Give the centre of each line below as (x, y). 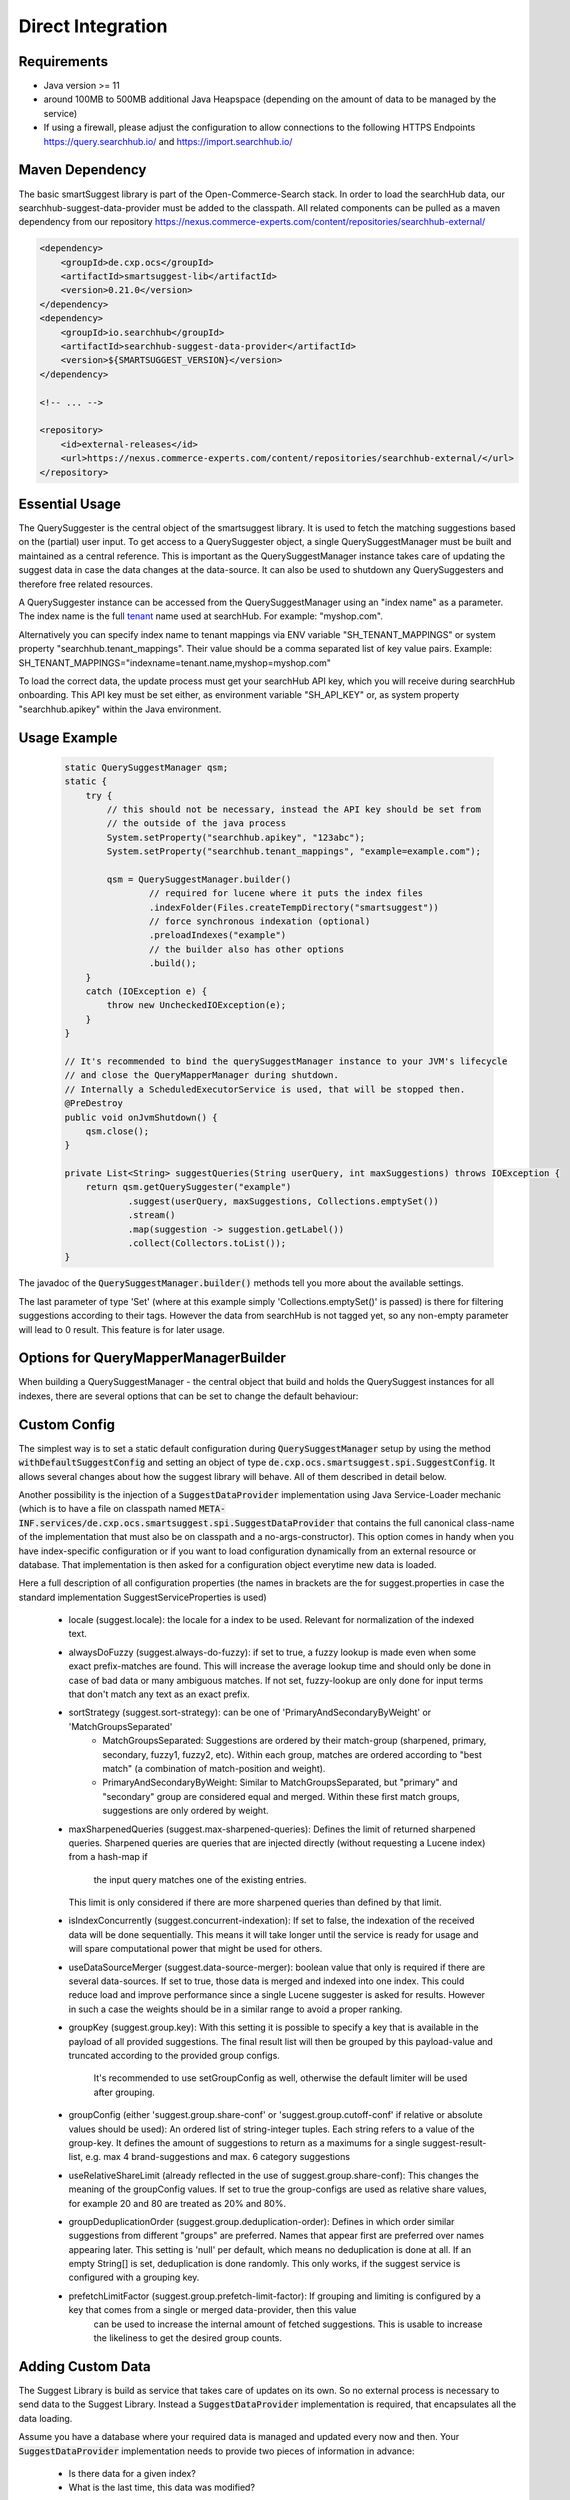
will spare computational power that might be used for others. (195, 1949)
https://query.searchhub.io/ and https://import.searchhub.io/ (168, 141)
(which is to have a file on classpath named (107, 1509)
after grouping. (124, 2092)
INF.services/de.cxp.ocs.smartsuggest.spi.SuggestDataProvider (176, 1523)
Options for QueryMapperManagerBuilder (152, 1358)
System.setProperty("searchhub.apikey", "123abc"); (236, 837)
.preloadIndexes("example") (217, 935)
